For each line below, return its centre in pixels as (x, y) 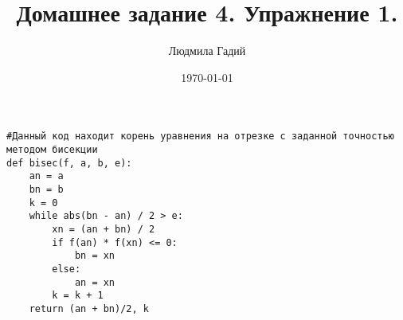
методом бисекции (52, 149)
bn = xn (95, 256)
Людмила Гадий (207, 51)
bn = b (46, 189)
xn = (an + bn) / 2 (104, 229)
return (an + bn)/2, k (89, 308)
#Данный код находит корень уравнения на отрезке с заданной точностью (200, 137)
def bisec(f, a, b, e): (69, 163)
